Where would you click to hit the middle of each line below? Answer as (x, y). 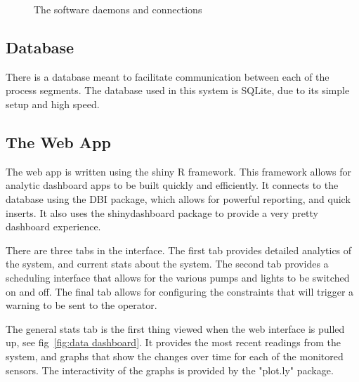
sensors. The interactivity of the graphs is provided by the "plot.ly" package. (170, 370)
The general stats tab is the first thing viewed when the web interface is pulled (175, 328)
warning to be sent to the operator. (81, 305)
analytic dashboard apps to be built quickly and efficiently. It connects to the (172, 185)
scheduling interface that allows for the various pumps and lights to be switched (178, 277)
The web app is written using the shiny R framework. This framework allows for (178, 171)
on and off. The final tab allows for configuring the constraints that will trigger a (180, 291)
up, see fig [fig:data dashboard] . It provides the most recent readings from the (174, 342)
